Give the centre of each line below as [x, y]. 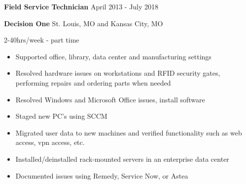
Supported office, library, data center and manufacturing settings [113, 56]
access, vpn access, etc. [50, 142]
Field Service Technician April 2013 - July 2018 [81, 6]
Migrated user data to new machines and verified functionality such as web [129, 132]
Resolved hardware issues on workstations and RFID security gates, [118, 73]
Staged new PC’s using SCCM [61, 116]
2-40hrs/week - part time [42, 40]
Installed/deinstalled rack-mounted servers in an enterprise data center [122, 159]
